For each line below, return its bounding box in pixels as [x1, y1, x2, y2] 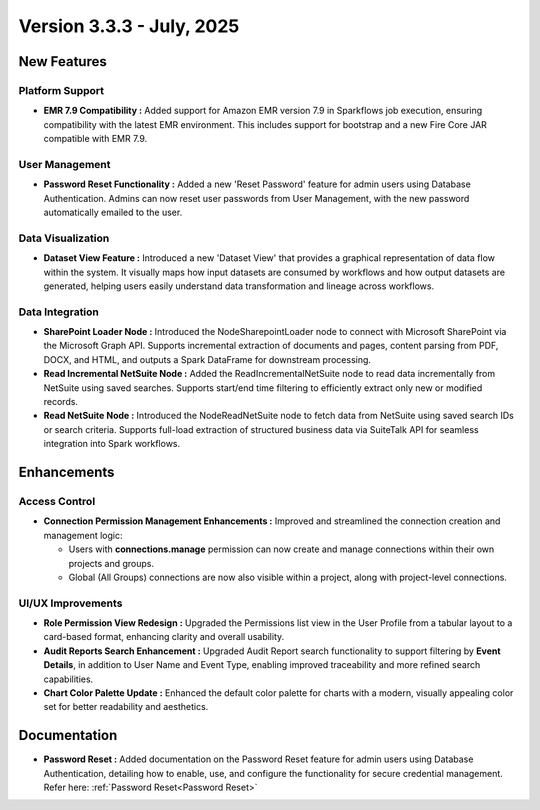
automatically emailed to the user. [43, 206, 183, 219]
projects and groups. [68, 557, 155, 569]
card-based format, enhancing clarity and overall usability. [43, 631, 285, 643]
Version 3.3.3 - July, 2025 [18, 15, 240, 37]
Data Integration [18, 305, 100, 319]
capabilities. [43, 673, 94, 685]
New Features [18, 53, 107, 70]
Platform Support [18, 83, 105, 97]
